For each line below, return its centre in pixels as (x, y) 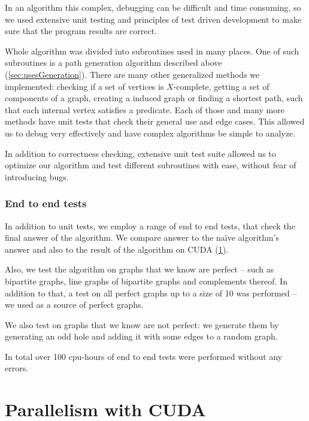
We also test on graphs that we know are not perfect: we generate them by (142, 324)
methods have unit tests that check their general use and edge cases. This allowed (155, 121)
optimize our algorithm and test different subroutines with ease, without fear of (151, 165)
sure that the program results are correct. (81, 31)
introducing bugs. (37, 176)
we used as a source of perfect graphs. (74, 305)
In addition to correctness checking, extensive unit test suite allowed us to (140, 153)
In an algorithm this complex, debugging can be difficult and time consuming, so (153, 7)
